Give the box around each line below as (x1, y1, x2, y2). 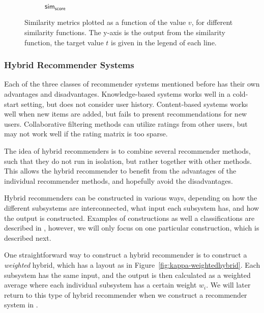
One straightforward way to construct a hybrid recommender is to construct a (4, 249, 247, 260)
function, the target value (24, 37, 104, 47)
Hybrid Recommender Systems (4, 59, 134, 71)
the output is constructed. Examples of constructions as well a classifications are (4, 212, 255, 223)
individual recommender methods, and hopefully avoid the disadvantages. (4, 175, 233, 186)
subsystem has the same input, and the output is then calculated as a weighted (4, 269, 251, 280)
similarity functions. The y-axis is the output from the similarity (24, 27, 225, 38)
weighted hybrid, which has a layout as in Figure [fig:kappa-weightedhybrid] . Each (4, 259, 260, 270)
